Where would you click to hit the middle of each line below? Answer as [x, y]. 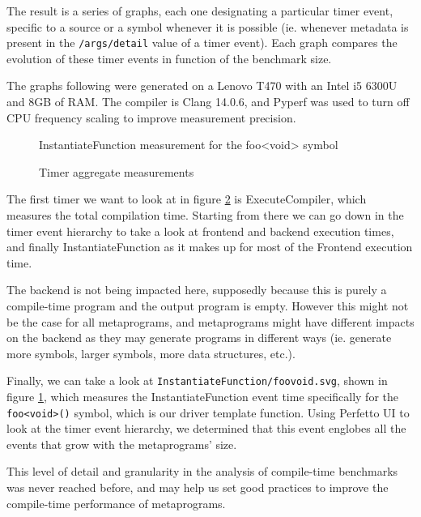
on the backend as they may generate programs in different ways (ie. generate [199, 338]
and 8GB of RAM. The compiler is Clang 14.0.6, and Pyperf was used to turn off [208, 102]
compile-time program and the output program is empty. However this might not [208, 305]
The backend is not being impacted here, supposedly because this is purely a [197, 290]
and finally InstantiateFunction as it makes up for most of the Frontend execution [210, 247]
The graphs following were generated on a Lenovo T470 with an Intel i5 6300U [202, 85]
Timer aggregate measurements [117, 171]
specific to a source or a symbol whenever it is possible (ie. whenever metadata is [208, 26]
